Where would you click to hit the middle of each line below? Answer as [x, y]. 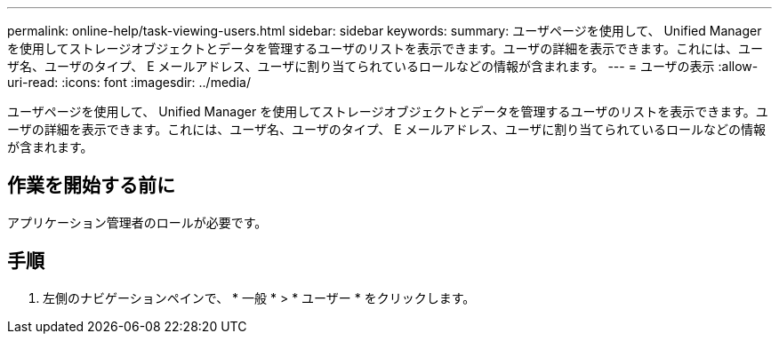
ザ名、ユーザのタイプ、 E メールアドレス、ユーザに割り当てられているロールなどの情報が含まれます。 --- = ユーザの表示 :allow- [383, 66]
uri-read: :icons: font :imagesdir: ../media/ [129, 82]
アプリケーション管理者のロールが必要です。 [137, 222]
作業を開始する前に [91, 186]
